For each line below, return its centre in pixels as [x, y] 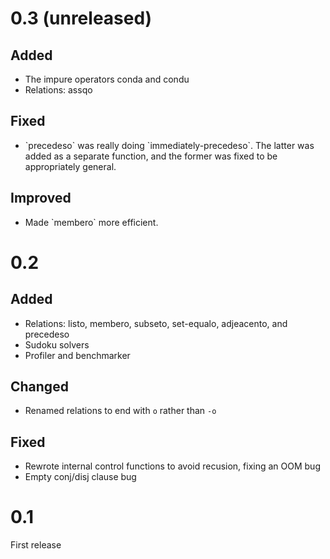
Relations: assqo [58, 90]
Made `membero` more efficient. [91, 222]
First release [36, 545]
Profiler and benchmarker [77, 355]
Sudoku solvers [57, 344]
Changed [39, 387]
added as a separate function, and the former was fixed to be [151, 156]
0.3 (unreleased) [81, 18]
